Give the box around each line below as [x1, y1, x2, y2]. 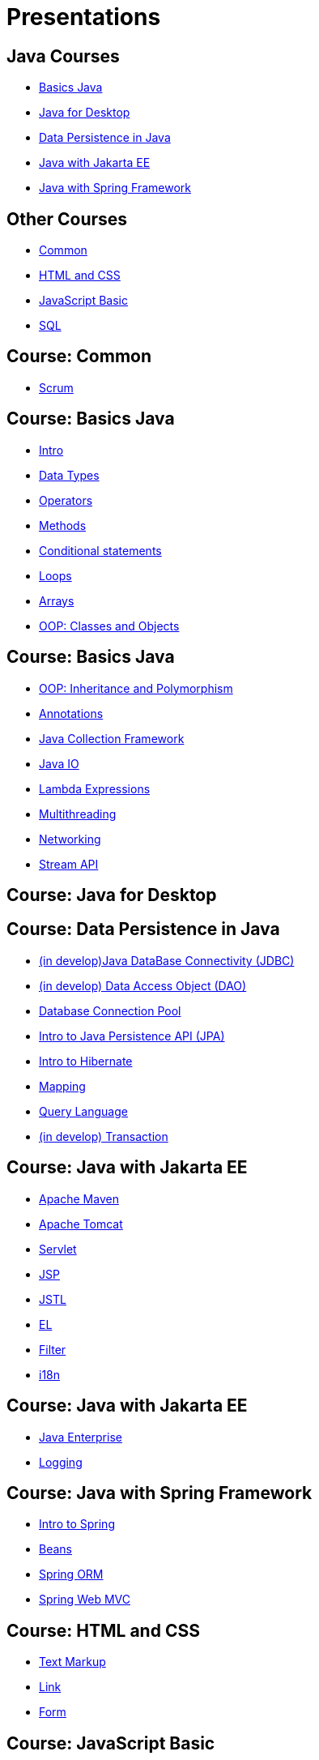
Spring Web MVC [39, 1592, 130, 1607]
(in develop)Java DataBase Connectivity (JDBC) [39, 953, 295, 968]
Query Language [39, 1104, 128, 1118]
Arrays [39, 593, 74, 608]
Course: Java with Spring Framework [6, 1482, 313, 1503]
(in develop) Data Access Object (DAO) [39, 978, 247, 993]
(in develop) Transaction [39, 1129, 168, 1143]
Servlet [39, 1241, 77, 1256]
